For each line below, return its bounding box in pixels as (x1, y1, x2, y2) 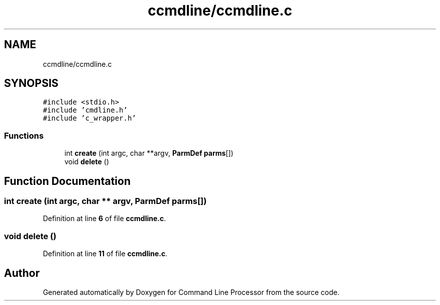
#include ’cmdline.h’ (43, 106, 128, 115)
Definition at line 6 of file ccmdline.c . (43, 214, 166, 223)
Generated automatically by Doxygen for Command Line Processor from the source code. (43, 288, 340, 296)
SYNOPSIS (4, 77, 59, 90)
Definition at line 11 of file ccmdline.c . (43, 249, 168, 258)
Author (4, 266, 40, 279)
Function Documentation (4, 174, 131, 187)
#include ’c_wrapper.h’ (43, 114, 136, 123)
